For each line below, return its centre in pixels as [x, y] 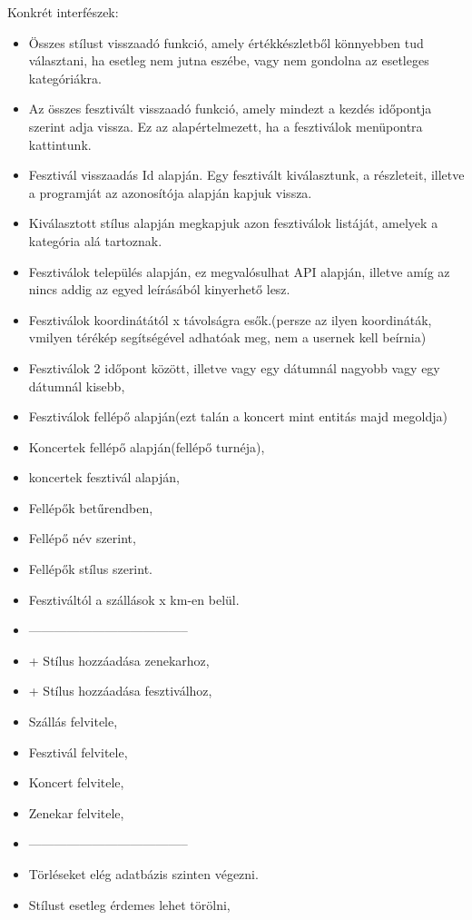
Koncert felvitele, [76, 782]
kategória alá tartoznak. [95, 240]
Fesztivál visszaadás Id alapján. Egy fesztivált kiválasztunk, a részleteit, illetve [246, 175]
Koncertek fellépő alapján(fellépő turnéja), [147, 446]
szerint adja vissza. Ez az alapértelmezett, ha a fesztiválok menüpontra [226, 126]
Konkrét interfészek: [63, 12]
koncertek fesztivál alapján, [104, 477]
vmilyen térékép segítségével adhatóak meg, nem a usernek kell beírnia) [227, 337]
